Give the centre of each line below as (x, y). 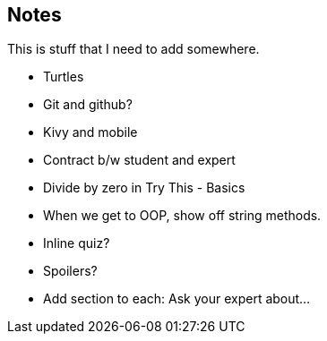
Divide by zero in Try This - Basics (144, 188)
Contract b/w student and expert (139, 160)
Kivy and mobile (90, 132)
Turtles (64, 77)
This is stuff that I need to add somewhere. (133, 49)
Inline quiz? (77, 243)
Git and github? (88, 105)
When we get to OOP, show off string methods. (182, 216)
